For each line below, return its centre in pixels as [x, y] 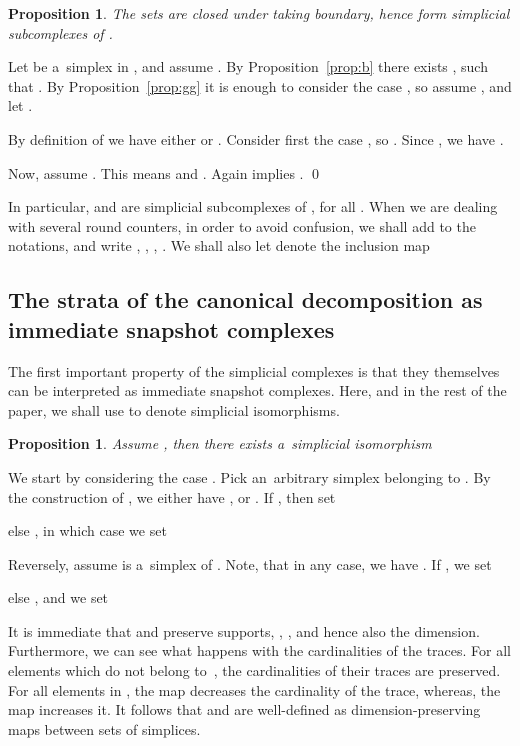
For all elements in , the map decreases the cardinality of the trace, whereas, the [254, 689]
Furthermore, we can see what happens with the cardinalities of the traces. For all [259, 650]
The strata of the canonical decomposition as [245, 299]
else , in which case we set [87, 530]
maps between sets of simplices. [104, 728]
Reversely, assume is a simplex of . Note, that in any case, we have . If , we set [250, 563]
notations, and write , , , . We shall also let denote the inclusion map [219, 245]
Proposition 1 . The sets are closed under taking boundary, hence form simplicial [259, 13]
